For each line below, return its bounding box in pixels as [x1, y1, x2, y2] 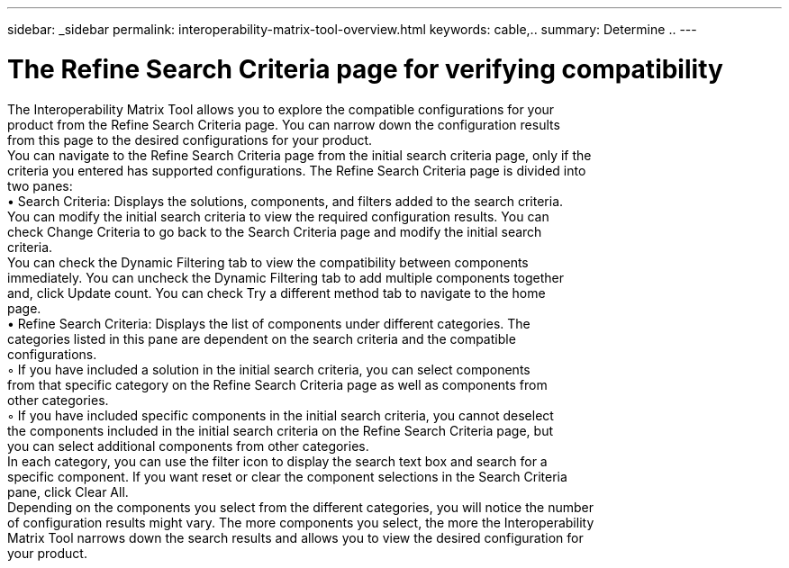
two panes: [7, 177, 73, 194]
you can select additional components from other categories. [7, 437, 369, 454]
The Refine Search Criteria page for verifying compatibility [7, 53, 723, 85]
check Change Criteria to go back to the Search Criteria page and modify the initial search [7, 223, 542, 239]
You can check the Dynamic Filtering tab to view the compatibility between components [7, 254, 529, 270]
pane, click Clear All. [7, 483, 129, 500]
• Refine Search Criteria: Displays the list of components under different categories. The [7, 315, 531, 331]
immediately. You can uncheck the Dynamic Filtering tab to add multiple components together [7, 269, 565, 285]
